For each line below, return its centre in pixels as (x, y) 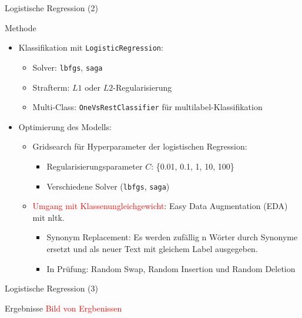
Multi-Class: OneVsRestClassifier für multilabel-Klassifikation (147, 107)
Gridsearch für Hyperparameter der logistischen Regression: (140, 146)
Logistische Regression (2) (51, 8)
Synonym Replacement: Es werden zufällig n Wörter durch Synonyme (172, 237)
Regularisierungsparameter (95, 166)
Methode (21, 27)
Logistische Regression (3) (51, 288)
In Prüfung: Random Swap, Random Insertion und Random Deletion (171, 268)
